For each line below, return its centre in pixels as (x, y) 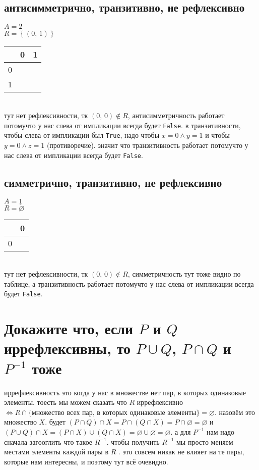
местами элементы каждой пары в (56, 452)
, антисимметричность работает (176, 115)
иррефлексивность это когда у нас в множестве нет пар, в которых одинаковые (125, 392)
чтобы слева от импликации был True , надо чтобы (82, 135)
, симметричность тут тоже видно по (184, 274)
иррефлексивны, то (68, 348)
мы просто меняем (205, 441)
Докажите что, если (69, 328)
